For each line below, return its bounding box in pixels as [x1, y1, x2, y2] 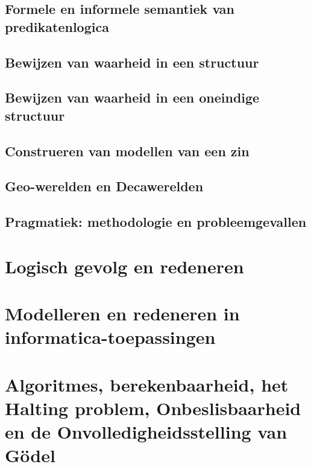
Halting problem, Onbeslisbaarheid [5, 395, 301, 420]
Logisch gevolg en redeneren [5, 253, 244, 278]
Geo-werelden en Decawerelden [5, 177, 204, 195]
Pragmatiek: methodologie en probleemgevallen [5, 212, 307, 231]
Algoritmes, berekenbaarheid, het [5, 372, 289, 396]
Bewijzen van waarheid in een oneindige [5, 88, 260, 107]
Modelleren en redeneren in [5, 301, 240, 326]
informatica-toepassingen [5, 325, 216, 349]
